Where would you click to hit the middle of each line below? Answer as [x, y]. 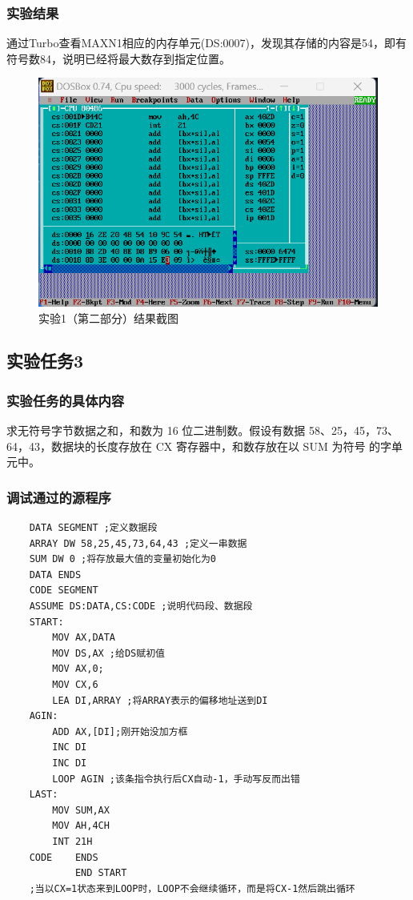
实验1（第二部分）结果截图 [108, 317]
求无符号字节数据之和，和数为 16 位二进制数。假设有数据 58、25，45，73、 [202, 430]
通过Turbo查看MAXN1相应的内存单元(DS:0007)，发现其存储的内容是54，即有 [206, 43]
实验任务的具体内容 [66, 400]
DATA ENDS [55, 575]
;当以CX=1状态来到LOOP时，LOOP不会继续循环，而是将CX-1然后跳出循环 [192, 888]
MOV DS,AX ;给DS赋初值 [108, 653]
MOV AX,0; [78, 669]
